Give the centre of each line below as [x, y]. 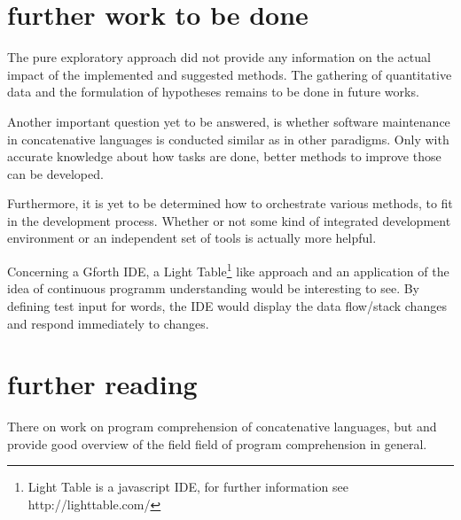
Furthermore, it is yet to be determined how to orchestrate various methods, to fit [230, 203]
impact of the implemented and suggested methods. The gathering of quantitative [230, 74]
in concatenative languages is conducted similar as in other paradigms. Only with [228, 139]
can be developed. [55, 173]
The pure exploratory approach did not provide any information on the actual [219, 57]
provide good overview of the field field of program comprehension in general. [217, 443]
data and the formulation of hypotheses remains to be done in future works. [213, 92]
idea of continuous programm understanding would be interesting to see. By [214, 288]
